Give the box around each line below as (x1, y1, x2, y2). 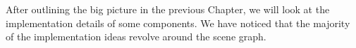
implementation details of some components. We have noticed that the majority (6, 15, 350, 30)
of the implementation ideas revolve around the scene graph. (6, 29, 266, 44)
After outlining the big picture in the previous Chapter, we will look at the (6, 2, 330, 16)
